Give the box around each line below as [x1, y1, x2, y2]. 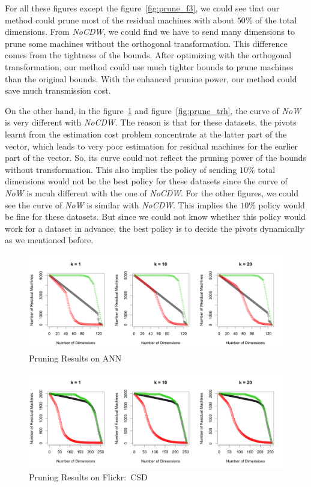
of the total [255, 13, 297, 26]
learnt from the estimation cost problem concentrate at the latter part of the [5, 127, 287, 140]
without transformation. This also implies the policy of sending [5, 163, 237, 175]
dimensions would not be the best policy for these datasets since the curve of [5, 175, 288, 187]
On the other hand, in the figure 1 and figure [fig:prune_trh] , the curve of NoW [5, 104, 301, 116]
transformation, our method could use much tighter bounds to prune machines [5, 60, 294, 73]
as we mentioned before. [5, 234, 94, 246]
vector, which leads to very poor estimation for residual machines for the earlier [5, 139, 298, 152]
